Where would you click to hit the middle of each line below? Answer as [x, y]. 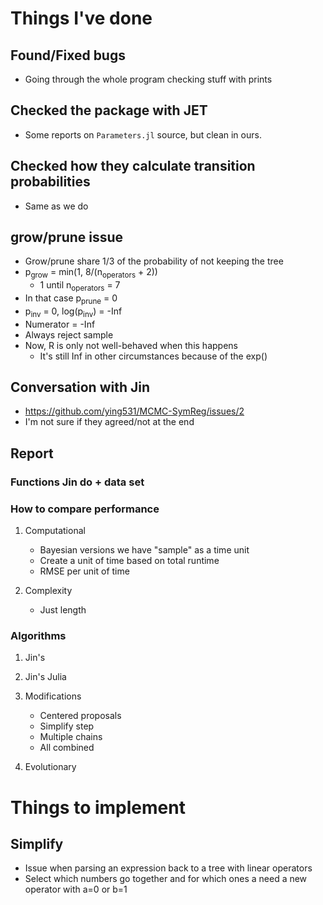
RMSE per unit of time [84, 571]
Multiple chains [71, 737]
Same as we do [56, 206]
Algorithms [38, 635]
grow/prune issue [67, 237]
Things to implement [98, 807]
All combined [67, 748]
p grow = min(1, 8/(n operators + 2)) [91, 273]
